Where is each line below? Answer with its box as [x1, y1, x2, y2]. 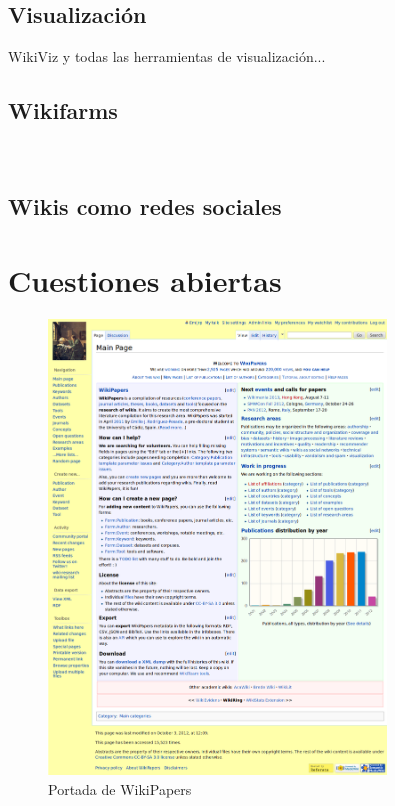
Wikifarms [8, 95, 118, 126]
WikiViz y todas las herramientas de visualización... [8, 46, 326, 67]
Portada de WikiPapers [48, 778, 192, 799]
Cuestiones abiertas [8, 259, 282, 300]
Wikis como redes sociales [8, 190, 282, 221]
